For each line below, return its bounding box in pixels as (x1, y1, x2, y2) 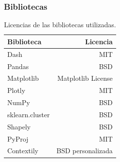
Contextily (7, 145, 39, 156)
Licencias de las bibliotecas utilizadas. (4, 19, 116, 30)
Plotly (7, 85, 26, 95)
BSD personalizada (56, 145, 113, 156)
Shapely (7, 121, 31, 131)
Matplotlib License (57, 73, 113, 83)
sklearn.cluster (7, 109, 50, 119)
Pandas (7, 61, 29, 71)
